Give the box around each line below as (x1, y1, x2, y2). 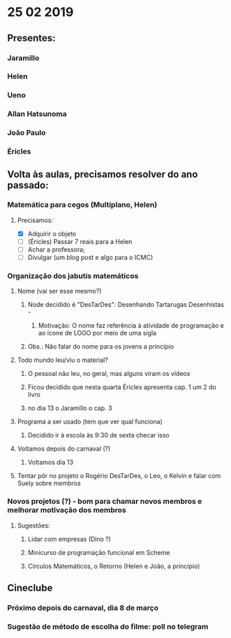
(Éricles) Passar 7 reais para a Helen (27, 237, 133, 245)
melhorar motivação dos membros (7, 505, 127, 515)
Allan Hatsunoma (7, 109, 68, 119)
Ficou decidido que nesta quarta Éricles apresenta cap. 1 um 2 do (27, 383, 216, 391)
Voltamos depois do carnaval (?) (17, 444, 111, 453)
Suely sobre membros (17, 479, 82, 488)
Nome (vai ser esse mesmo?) (17, 287, 102, 296)
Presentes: (7, 32, 56, 44)
